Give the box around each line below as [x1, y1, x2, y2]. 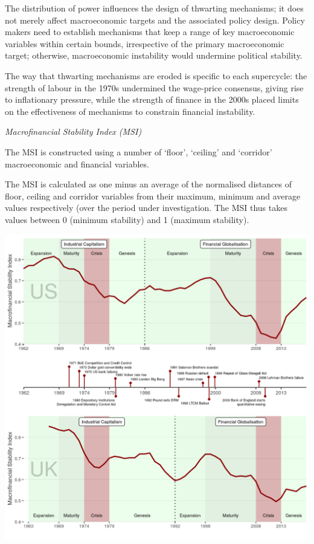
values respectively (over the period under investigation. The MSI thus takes [5, 201, 287, 214]
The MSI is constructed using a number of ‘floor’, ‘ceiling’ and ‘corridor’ [5, 145, 272, 158]
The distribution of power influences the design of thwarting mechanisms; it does [5, 2, 304, 14]
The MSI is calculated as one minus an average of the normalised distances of [5, 178, 292, 190]
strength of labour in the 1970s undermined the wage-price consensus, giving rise [5, 81, 304, 94]
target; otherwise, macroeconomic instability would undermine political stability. [5, 49, 303, 62]
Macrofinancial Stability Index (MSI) [5, 125, 142, 138]
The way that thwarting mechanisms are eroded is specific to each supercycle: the [5, 69, 307, 82]
